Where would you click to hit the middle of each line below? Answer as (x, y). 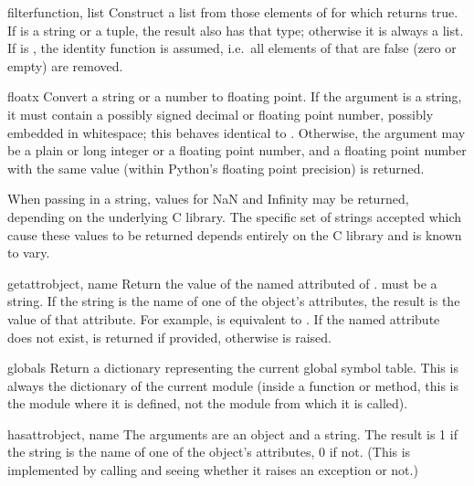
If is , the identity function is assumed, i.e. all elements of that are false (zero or (232, 48)
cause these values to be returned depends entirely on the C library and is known (235, 234)
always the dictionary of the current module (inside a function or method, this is (233, 385)
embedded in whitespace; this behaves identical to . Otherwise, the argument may (237, 132)
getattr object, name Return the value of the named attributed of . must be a (222, 283)
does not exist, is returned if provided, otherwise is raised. (169, 337)
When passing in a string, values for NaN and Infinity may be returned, (208, 199)
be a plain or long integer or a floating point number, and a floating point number (237, 150)
